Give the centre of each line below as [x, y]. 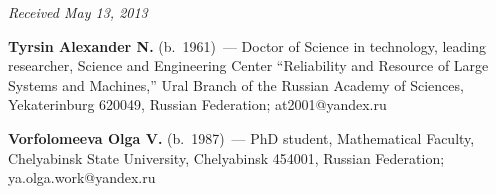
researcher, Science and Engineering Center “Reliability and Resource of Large [248, 65]
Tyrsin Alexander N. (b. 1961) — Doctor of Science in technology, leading [247, 45]
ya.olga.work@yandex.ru [82, 177]
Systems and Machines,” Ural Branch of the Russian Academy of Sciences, [236, 84]
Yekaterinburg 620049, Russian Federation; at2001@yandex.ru [197, 104]
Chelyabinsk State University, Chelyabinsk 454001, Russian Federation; [226, 157]
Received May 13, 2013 [78, 12]
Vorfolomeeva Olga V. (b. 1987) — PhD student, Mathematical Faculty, [241, 137]
